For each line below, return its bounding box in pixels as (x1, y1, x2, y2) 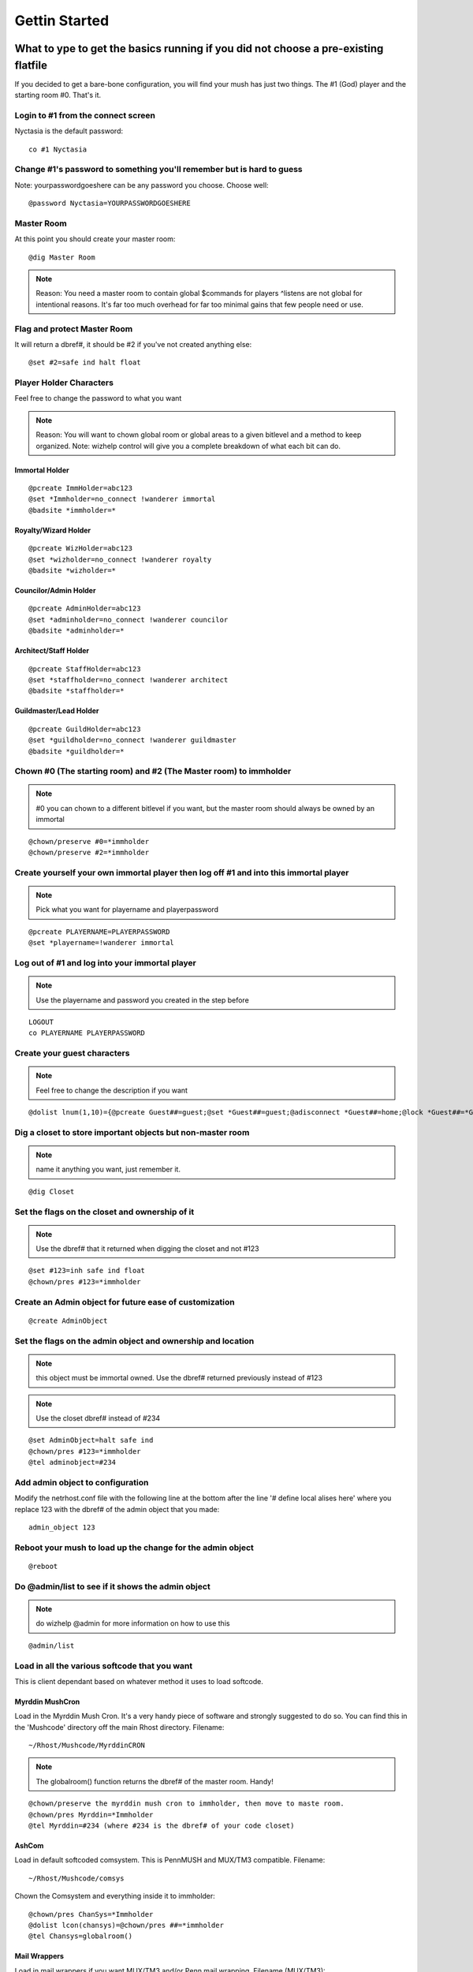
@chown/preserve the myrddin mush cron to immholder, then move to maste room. (28, 1799, 345, 1808)
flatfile (14, 58, 47, 72)
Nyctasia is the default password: (14, 126, 124, 136)
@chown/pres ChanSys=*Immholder (28, 1910, 154, 1918)
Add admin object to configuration (14, 1477, 149, 1488)
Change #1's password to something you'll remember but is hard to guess (14, 164, 303, 175)
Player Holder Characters (14, 377, 114, 388)
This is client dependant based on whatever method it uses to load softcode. (14, 1676, 263, 1686)
